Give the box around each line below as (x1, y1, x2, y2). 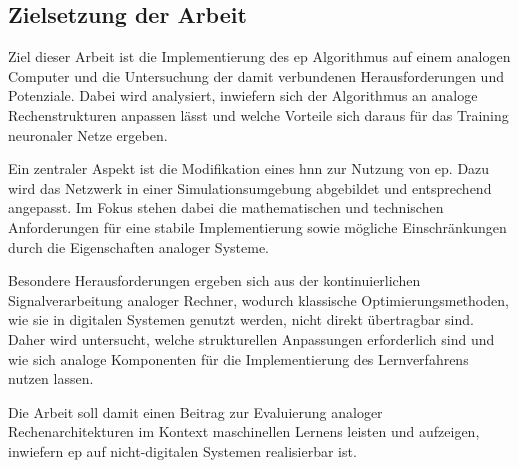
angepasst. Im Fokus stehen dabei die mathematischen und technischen (8, 197, 444, 218)
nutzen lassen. (8, 368, 94, 389)
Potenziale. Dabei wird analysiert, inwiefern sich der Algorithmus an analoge (8, 85, 478, 106)
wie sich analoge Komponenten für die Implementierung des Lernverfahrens (8, 348, 469, 369)
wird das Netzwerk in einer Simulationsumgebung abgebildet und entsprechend (8, 177, 492, 198)
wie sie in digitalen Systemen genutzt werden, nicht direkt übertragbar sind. (8, 309, 474, 330)
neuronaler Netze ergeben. (8, 124, 168, 145)
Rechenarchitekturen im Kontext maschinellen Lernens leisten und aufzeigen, (8, 421, 480, 442)
